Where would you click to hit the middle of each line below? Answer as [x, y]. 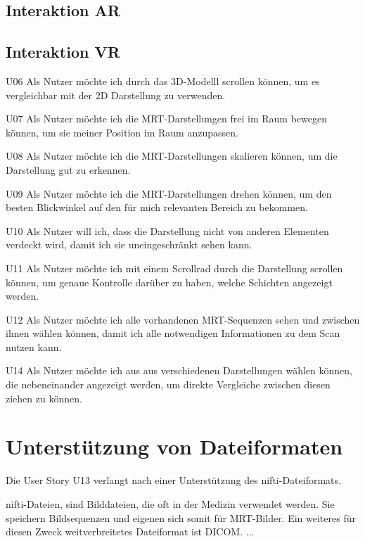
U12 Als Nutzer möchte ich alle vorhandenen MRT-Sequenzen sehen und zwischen [183, 319]
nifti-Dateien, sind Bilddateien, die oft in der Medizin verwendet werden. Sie [170, 503]
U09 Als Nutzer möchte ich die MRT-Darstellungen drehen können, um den [169, 193]
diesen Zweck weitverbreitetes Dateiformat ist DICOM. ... [130, 532]
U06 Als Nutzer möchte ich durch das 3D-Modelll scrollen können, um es [163, 81]
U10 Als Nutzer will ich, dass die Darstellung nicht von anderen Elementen [167, 230]
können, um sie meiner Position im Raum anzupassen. [122, 132]
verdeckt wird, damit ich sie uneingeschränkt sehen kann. [129, 244]
